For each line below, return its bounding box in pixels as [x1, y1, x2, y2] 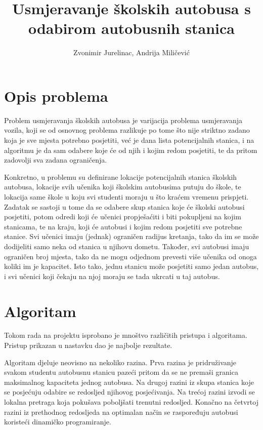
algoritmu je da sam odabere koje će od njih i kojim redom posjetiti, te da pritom [4, 144, 257, 155]
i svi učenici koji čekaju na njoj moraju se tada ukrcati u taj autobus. [4, 270, 220, 281]
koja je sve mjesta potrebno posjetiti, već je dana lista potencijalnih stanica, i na [4, 135, 254, 145]
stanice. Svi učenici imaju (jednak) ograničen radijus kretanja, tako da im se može [4, 231, 259, 242]
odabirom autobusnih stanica [28, 18, 235, 38]
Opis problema [4, 85, 108, 106]
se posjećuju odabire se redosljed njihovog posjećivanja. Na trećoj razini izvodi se [4, 386, 255, 397]
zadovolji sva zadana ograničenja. [4, 154, 107, 165]
